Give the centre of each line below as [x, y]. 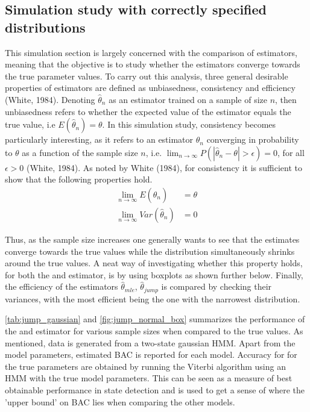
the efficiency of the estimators [62, 286]
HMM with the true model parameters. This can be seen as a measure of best [149, 378]
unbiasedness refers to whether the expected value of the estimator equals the [148, 111]
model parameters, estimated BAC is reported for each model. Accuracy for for [151, 354]
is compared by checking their [217, 286]
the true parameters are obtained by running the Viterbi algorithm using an [145, 366]
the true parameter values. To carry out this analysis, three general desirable [147, 76]
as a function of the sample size [80, 152]
